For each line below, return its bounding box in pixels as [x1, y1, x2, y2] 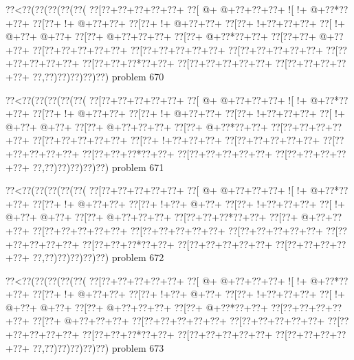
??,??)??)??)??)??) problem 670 [32, 69, 164, 83]
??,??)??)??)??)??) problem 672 [32, 250, 164, 265]
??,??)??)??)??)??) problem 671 [32, 159, 164, 174]
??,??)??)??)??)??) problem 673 [32, 340, 164, 355]
